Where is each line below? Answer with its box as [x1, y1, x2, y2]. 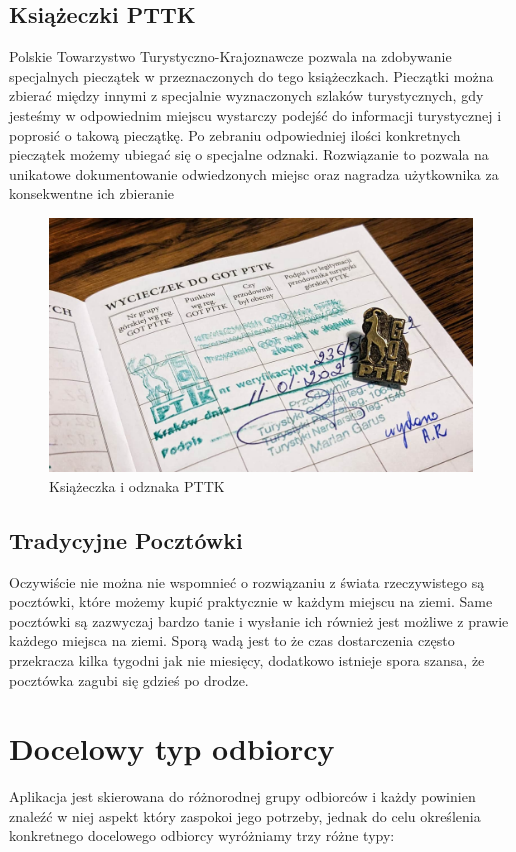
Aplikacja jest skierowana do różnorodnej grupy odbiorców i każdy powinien [9, 786, 476, 807]
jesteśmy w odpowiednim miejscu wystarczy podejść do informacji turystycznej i [9, 104, 502, 125]
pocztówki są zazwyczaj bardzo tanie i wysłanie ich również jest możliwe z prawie [9, 610, 509, 631]
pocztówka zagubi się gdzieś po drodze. [9, 669, 249, 690]
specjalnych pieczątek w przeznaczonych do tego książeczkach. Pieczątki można [9, 65, 494, 86]
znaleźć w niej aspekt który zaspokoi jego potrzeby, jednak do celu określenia [9, 805, 481, 826]
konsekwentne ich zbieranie [9, 183, 174, 204]
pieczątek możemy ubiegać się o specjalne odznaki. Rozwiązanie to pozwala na [9, 144, 489, 165]
